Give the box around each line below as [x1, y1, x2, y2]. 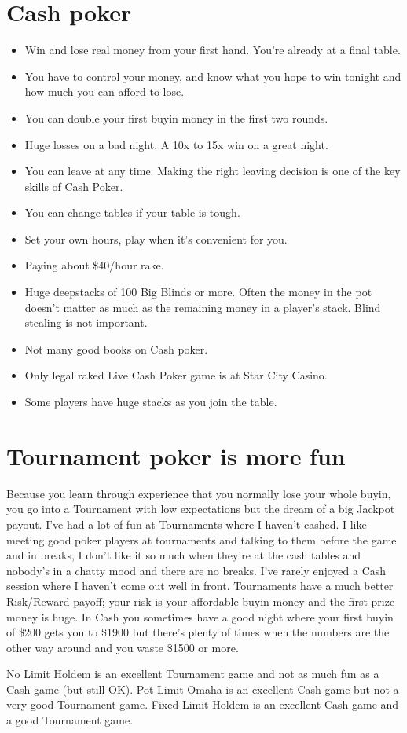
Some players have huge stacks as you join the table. [24, 394, 277, 410]
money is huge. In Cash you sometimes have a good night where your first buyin [6, 608, 394, 625]
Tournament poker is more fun [6, 439, 346, 471]
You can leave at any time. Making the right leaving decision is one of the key [24, 163, 401, 179]
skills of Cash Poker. [24, 178, 123, 194]
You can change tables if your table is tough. [24, 204, 240, 221]
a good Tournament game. [6, 712, 134, 728]
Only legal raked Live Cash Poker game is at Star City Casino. [24, 367, 328, 383]
